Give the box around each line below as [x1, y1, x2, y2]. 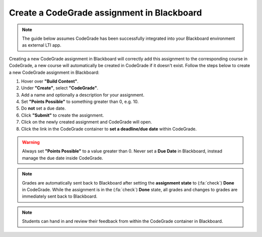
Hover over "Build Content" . [21, 78, 79, 84]
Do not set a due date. [21, 105, 66, 111]
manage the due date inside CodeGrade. [22, 155, 103, 161]
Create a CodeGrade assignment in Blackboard [9, 7, 202, 18]
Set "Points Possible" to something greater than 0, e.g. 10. [21, 99, 139, 104]
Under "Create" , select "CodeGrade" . [21, 85, 98, 91]
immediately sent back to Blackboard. [22, 193, 98, 199]
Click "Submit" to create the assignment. [21, 112, 104, 118]
